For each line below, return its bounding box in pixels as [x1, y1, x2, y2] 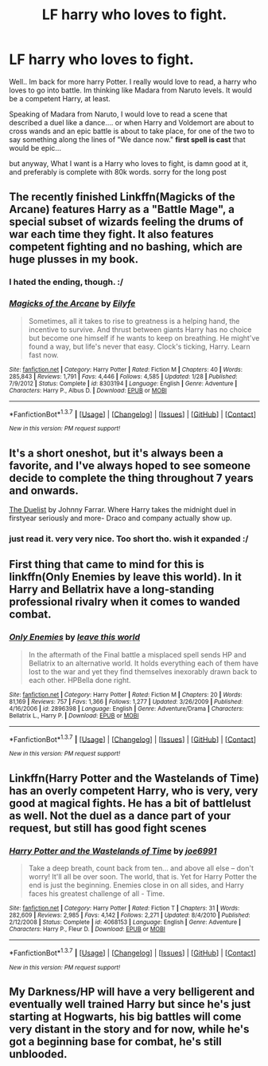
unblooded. [9, 1048, 68, 1061]
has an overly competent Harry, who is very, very [9, 784, 258, 797]
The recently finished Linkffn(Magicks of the [9, 190, 235, 204]
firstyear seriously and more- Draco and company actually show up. [9, 513, 233, 523]
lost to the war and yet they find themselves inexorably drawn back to [28, 666, 258, 676]
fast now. [28, 349, 59, 360]
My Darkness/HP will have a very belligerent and [9, 985, 255, 999]
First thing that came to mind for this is [9, 558, 205, 571]
